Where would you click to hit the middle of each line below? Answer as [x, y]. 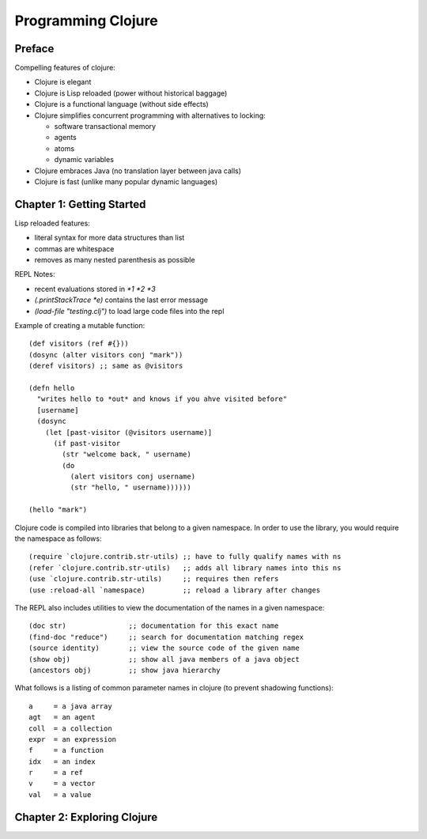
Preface [34, 49]
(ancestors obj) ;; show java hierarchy [125, 670]
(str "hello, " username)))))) [130, 488]
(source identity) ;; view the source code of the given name [164, 648]
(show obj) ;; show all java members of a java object [164, 659]
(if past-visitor [87, 443]
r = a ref [56, 773]
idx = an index [62, 762]
